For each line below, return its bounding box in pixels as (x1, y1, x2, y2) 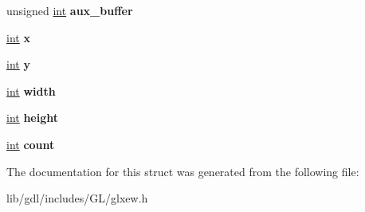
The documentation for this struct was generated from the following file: (6, 163, 359, 179)
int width (6, 82, 56, 99)
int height (6, 109, 59, 126)
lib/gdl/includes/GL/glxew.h (6, 190, 148, 206)
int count (6, 135, 55, 152)
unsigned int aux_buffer (6, 2, 133, 18)
